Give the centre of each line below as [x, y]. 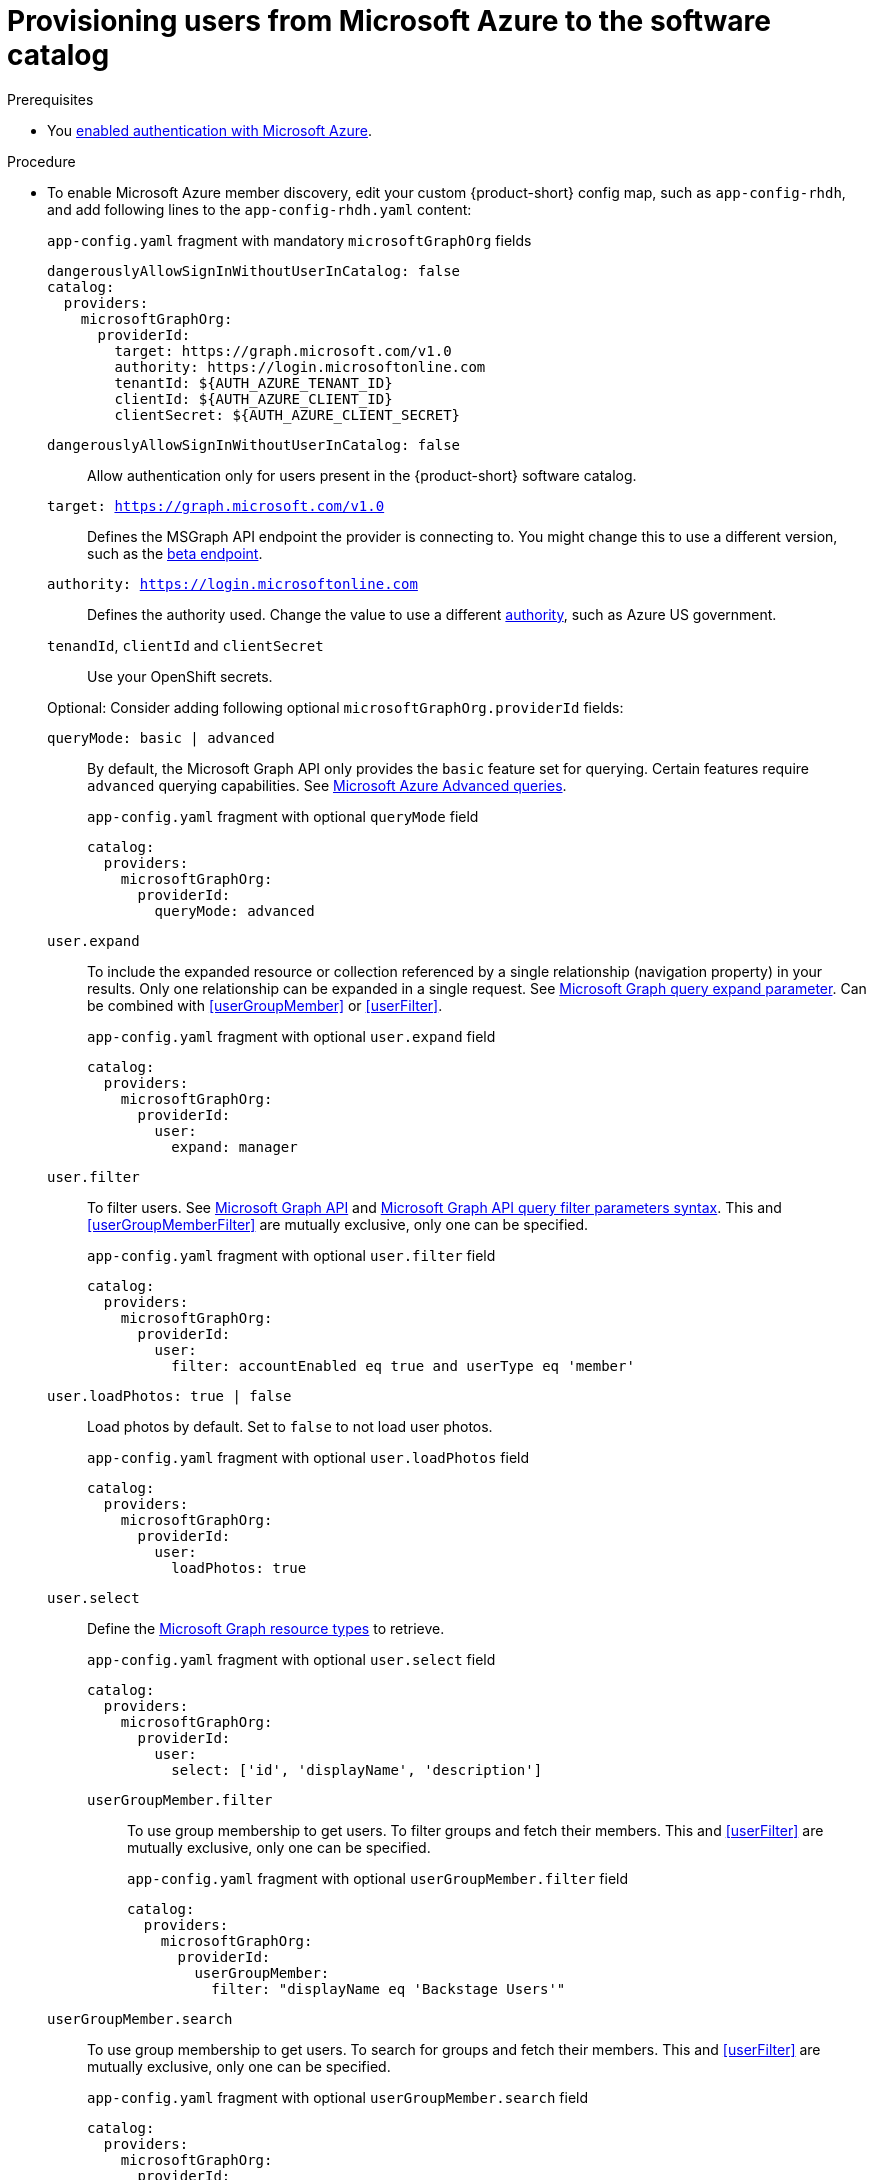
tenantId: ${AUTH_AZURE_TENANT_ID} [253, 382]
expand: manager [234, 1146]
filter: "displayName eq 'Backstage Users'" [388, 1988]
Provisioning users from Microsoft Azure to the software [389, 21]
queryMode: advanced [234, 910]
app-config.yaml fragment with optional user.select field [291, 1659]
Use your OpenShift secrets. [180, 676]
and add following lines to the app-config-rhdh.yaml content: [259, 209]
